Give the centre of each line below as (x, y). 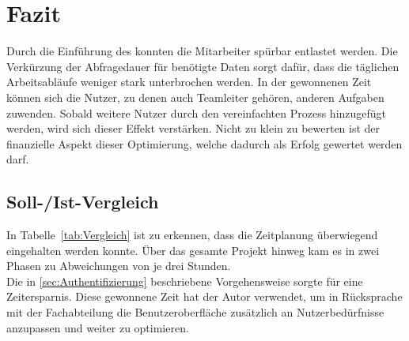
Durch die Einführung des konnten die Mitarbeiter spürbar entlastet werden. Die (202, 51)
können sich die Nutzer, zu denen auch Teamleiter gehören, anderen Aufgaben (195, 97)
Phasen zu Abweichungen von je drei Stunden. (119, 266)
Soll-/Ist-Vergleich (83, 202)
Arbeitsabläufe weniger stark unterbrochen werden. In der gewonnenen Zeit (189, 82)
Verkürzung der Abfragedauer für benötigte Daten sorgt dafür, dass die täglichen (203, 66)
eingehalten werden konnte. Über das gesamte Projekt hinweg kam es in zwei (193, 250)
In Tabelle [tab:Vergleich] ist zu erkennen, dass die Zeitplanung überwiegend (192, 235)
